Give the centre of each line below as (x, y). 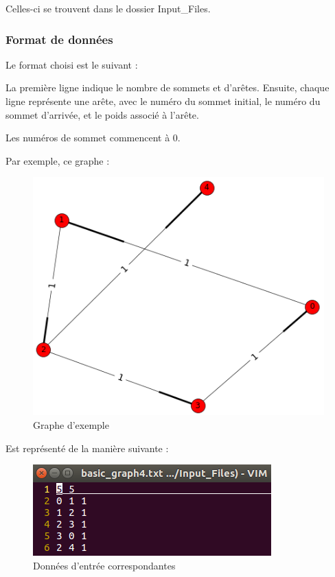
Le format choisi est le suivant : (72, 64)
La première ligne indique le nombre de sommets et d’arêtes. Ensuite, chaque (167, 87)
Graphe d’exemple (71, 424)
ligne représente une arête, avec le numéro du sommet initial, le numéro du (163, 101)
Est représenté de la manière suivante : (87, 448)
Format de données (59, 39)
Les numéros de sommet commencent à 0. (93, 138)
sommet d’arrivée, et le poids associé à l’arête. (102, 114)
